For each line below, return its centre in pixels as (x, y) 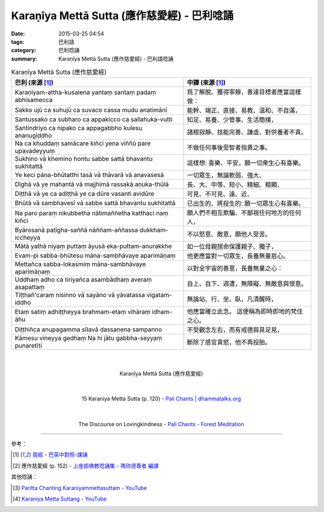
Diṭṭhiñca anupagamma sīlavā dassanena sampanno (88, 330)
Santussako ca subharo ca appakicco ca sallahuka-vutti (94, 119)
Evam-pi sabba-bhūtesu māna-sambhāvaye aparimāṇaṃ (95, 256)
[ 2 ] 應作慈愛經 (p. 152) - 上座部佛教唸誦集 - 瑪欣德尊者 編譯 (86, 466)
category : (24, 50)
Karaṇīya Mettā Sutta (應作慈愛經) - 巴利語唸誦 (116, 59)
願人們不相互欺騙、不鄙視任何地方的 (238, 213)
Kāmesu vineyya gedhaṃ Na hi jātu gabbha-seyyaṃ (88, 338)
